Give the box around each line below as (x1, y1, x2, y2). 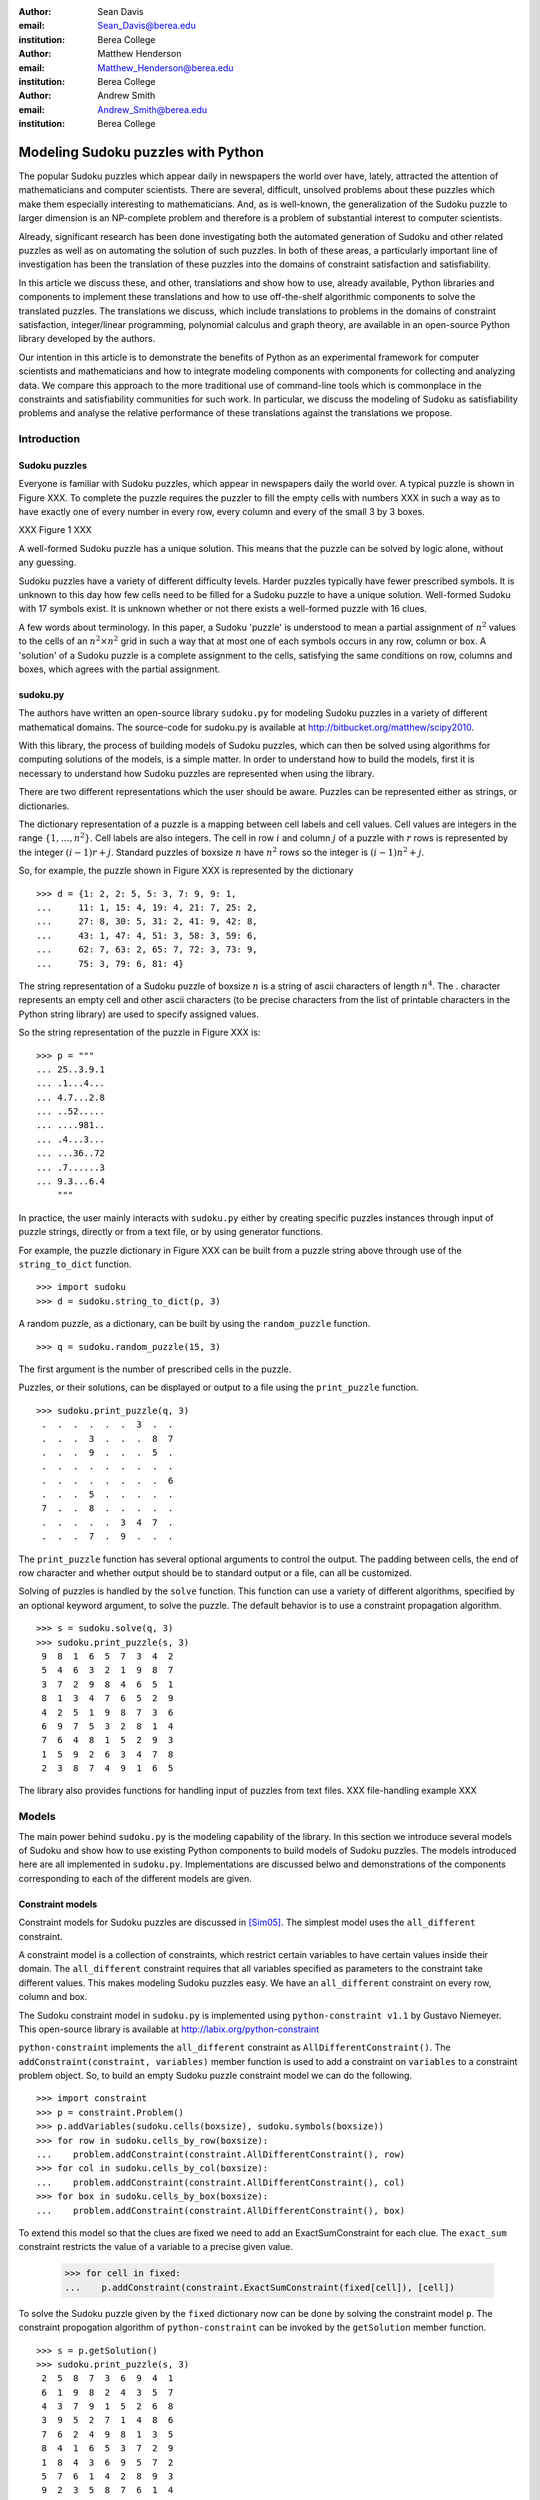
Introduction (18, 432, 80, 446)
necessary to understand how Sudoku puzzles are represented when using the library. (18, 767, 375, 779)
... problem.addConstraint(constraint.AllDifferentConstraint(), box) (36, 2205, 406, 2216)
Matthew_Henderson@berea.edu (97, 61, 234, 74)
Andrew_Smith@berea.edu (97, 103, 208, 115)
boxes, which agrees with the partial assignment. (18, 663, 220, 675)
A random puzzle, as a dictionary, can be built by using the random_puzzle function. (18, 1318, 371, 1330)
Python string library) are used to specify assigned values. (18, 1008, 260, 1020)
